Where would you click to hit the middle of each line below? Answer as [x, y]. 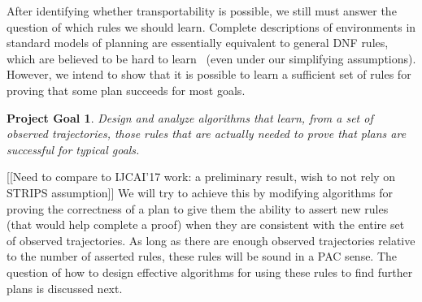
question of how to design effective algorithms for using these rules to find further [210, 272]
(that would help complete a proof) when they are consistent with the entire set [206, 224]
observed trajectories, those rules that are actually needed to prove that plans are [207, 134]
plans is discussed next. [65, 288]
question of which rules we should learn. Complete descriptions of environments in [211, 26]
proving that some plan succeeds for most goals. [126, 90]
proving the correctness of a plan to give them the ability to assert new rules [198, 208]
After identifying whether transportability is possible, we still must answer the [202, 11]
